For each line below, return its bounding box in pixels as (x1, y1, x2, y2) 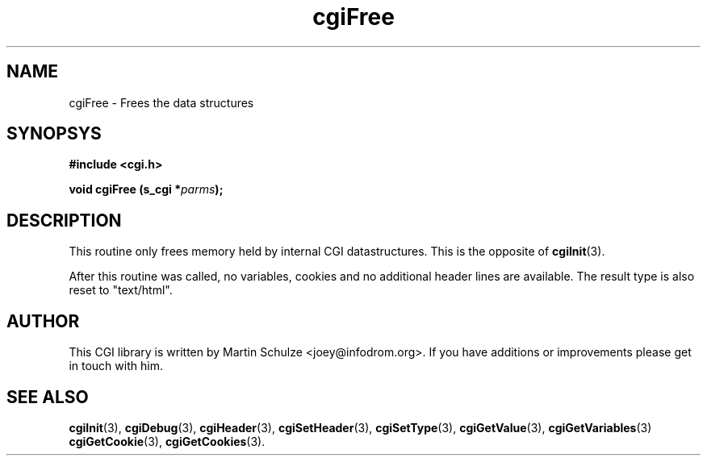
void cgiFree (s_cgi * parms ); (69, 182, 224, 197)
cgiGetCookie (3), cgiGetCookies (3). (69, 434, 266, 448)
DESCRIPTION (6, 210, 122, 231)
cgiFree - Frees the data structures (69, 95, 254, 110)
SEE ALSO (6, 386, 89, 407)
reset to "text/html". (69, 283, 173, 298)
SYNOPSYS (6, 123, 102, 144)
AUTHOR (6, 310, 80, 331)
